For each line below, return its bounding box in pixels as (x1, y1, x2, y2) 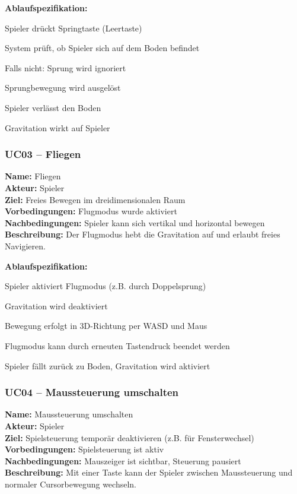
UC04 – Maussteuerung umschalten (5, 385, 179, 400)
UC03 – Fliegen (5, 147, 81, 161)
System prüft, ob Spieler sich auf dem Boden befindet (5, 42, 200, 54)
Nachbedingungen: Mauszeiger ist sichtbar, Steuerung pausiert (5, 454, 241, 467)
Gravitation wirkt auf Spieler (5, 121, 110, 134)
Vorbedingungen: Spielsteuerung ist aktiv (5, 443, 164, 455)
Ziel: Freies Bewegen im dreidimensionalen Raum (5, 193, 186, 205)
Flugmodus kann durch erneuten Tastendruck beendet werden (5, 339, 230, 351)
